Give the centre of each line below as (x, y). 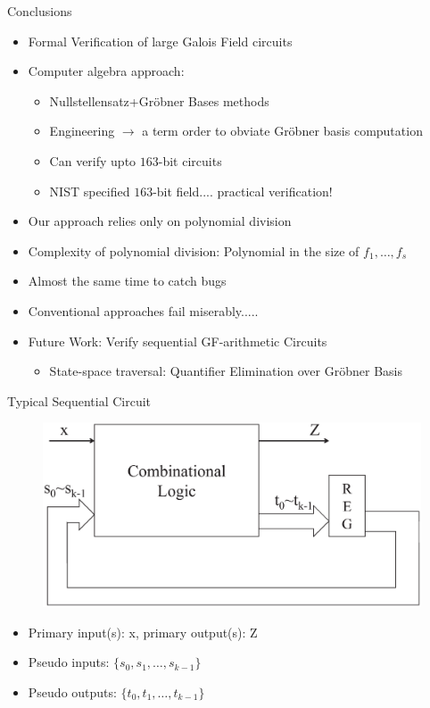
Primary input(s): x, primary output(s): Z (143, 632)
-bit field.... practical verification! (243, 191)
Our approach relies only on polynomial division (160, 221)
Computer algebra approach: (106, 71)
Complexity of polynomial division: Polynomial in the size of (194, 250)
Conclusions (40, 11)
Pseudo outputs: (72, 691)
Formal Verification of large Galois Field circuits (160, 41)
